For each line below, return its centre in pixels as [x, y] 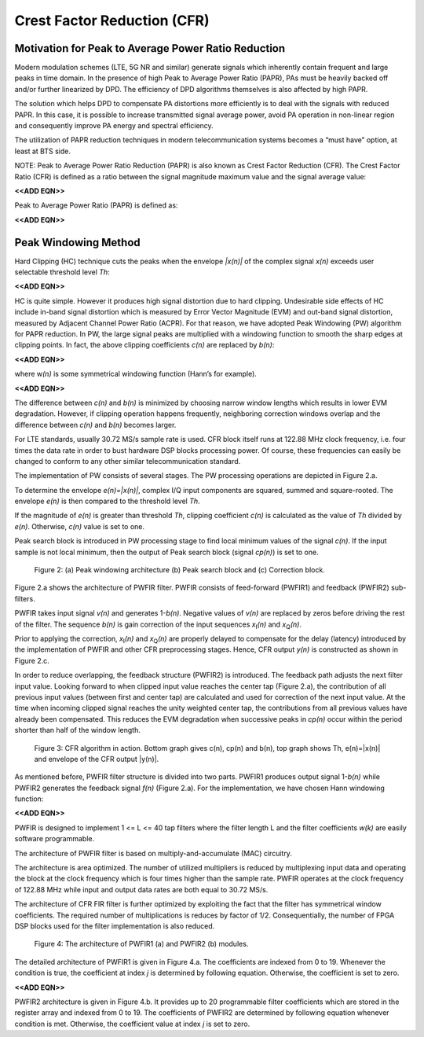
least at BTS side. [42, 151]
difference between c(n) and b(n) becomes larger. [95, 425]
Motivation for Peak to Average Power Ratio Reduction [150, 48]
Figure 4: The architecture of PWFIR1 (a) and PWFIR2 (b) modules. [141, 944]
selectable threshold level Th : [62, 272]
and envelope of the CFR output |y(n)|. [97, 759]
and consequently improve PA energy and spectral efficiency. [114, 126]
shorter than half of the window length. [77, 730]
